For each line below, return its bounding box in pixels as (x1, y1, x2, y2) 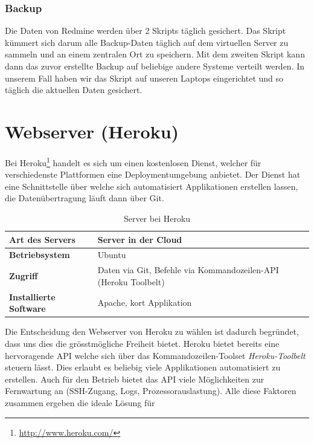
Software (9, 302, 46, 315)
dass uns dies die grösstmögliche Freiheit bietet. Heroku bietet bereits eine (5, 337, 280, 349)
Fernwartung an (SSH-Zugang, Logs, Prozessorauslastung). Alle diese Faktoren (5, 384, 296, 397)
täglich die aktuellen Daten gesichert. (5, 83, 143, 96)
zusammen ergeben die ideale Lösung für (5, 396, 155, 409)
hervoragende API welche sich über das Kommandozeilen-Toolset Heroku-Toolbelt (5, 349, 306, 361)
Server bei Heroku (123, 212, 191, 224)
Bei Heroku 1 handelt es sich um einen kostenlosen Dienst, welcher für (5, 154, 261, 169)
